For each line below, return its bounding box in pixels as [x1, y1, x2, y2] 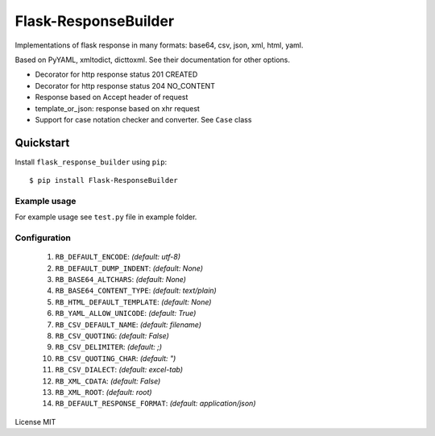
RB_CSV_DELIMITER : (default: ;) [55, 343, 163, 352]
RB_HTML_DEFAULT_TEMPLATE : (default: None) [55, 297, 212, 306]
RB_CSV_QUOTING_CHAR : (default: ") [55, 353, 176, 363]
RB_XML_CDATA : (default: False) [55, 376, 161, 386]
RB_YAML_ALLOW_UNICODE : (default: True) [55, 309, 197, 318]
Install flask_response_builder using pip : [14, 157, 168, 167]
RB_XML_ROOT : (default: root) [55, 387, 152, 397]
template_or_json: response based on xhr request [35, 103, 201, 113]
